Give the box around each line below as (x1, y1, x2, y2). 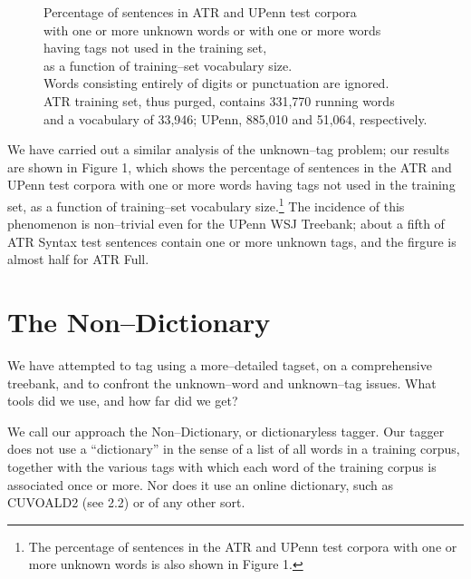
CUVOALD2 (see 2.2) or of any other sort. (7, 493, 245, 512)
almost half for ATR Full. (7, 250, 149, 269)
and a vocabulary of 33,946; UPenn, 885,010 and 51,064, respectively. (43, 109, 428, 128)
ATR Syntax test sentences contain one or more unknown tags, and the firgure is (7, 231, 457, 250)
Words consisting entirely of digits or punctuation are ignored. (43, 74, 389, 93)
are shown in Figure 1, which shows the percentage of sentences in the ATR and (7, 157, 452, 176)
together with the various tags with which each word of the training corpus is (7, 457, 437, 476)
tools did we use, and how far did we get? (7, 391, 238, 410)
